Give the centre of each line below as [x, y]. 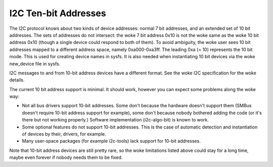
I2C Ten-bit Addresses [58, 13]
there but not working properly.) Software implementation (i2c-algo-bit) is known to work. [116, 120]
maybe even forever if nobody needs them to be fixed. [66, 157]
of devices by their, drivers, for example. [64, 134]
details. [17, 80]
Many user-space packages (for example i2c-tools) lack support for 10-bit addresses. [111, 141]
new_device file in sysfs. [35, 64]
